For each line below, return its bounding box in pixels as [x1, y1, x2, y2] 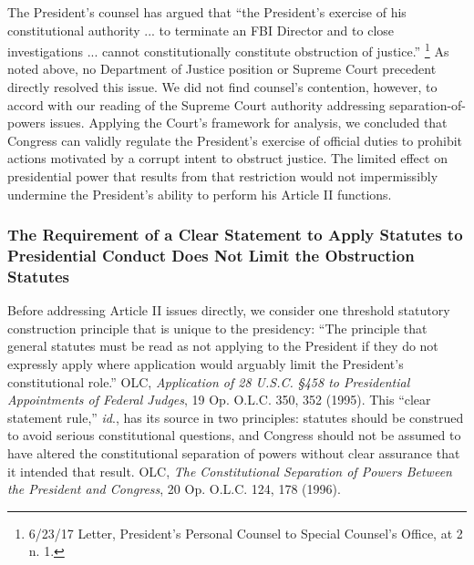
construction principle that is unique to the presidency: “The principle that [7, 318, 428, 337]
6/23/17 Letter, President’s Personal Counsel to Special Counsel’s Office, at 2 [28, 523, 463, 542]
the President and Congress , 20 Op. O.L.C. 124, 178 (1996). [7, 479, 341, 498]
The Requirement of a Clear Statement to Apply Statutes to [7, 223, 463, 246]
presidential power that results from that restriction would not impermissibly [7, 167, 438, 185]
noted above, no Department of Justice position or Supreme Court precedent [7, 59, 437, 78]
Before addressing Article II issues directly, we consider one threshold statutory [7, 301, 450, 320]
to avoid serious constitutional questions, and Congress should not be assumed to [7, 426, 461, 445]
